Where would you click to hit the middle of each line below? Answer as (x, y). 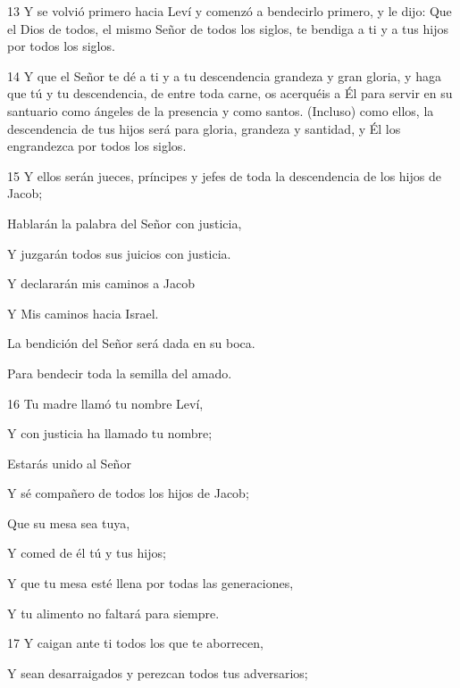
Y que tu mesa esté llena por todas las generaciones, (151, 583)
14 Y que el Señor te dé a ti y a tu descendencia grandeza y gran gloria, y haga (224, 75)
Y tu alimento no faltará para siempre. (113, 613)
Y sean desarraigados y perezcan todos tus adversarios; (158, 672)
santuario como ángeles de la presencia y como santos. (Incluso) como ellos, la (221, 110)
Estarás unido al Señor (69, 463)
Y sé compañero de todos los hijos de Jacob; (128, 493)
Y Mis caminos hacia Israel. (83, 313)
